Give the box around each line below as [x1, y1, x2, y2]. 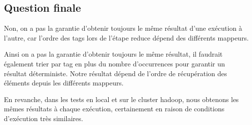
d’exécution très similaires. [4, 113, 83, 123]
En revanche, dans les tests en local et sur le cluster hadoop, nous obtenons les [4, 94, 239, 104]
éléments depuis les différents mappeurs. [4, 78, 124, 88]
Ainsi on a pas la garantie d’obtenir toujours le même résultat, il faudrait [4, 49, 223, 59]
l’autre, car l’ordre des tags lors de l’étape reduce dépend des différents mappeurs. [4, 32, 249, 42]
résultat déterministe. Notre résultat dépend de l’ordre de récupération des [4, 68, 227, 78]
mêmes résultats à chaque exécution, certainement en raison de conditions [4, 104, 225, 114]
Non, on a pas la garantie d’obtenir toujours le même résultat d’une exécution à [4, 23, 242, 33]
